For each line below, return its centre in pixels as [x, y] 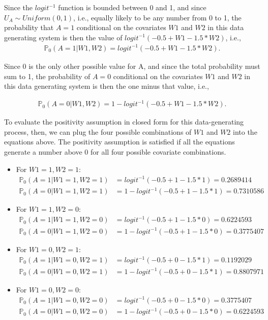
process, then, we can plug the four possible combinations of [98, 131]
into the [245, 131]
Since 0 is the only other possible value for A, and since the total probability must [132, 66]
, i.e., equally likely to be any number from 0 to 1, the [157, 17]
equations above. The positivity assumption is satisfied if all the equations [120, 142]
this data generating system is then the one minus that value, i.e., [107, 86]
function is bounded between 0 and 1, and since [132, 7]
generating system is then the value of [63, 37]
